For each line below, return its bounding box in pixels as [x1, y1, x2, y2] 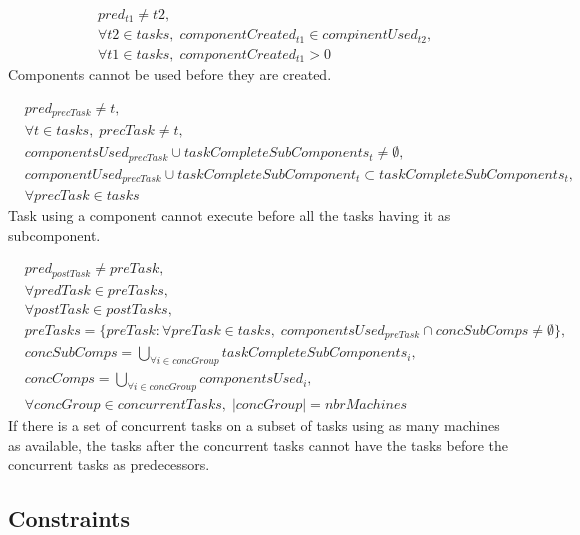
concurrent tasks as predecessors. [8, 454, 210, 475]
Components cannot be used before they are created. [8, 64, 332, 84]
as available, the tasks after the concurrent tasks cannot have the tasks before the [8, 434, 508, 455]
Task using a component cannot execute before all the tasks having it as [8, 205, 451, 226]
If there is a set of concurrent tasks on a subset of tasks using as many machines [8, 415, 500, 436]
